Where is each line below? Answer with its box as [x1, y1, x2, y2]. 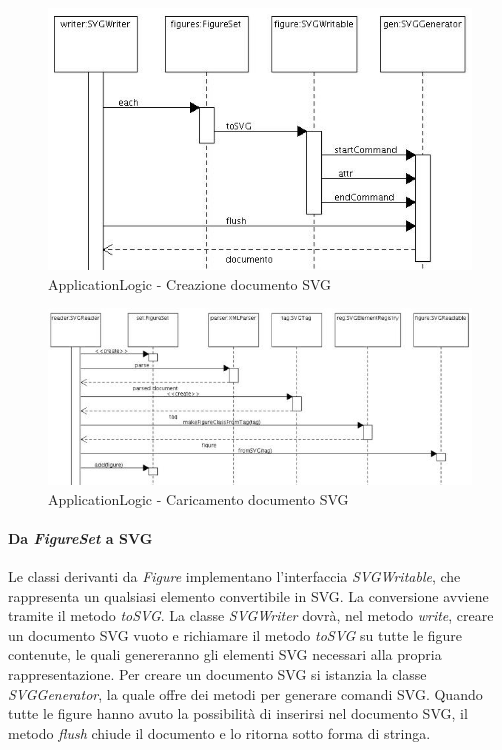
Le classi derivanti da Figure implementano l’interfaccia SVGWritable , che [8, 565, 461, 586]
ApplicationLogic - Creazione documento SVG [48, 273, 332, 294]
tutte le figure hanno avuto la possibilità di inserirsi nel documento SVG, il [8, 703, 468, 724]
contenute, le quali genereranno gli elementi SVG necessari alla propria [8, 644, 442, 665]
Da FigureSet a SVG [8, 527, 153, 548]
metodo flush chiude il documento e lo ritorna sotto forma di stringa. [8, 722, 431, 743]
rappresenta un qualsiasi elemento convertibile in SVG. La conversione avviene [8, 585, 489, 606]
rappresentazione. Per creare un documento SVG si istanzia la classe [8, 663, 427, 684]
